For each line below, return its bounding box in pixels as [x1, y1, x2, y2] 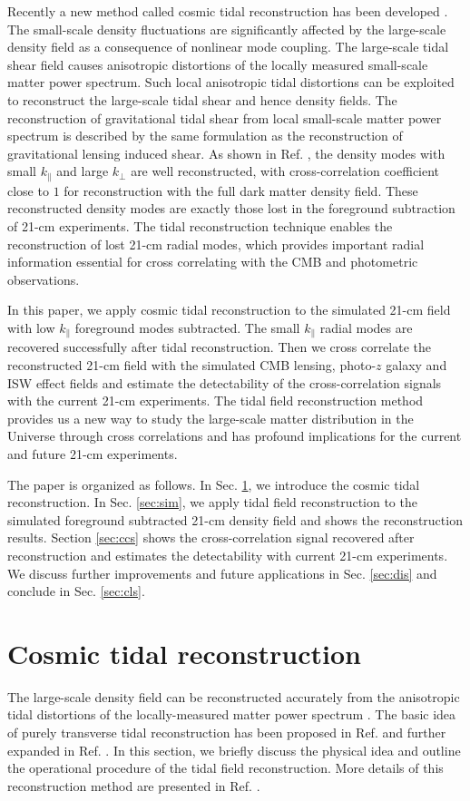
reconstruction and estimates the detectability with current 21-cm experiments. [7, 545, 448, 564]
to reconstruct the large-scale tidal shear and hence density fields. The [7, 90, 397, 109]
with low [7, 317, 55, 337]
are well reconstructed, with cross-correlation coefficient [131, 161, 440, 181]
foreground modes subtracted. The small [74, 317, 300, 337]
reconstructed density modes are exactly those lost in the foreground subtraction [7, 199, 455, 218]
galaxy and [386, 356, 447, 374]
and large [56, 161, 109, 181]
